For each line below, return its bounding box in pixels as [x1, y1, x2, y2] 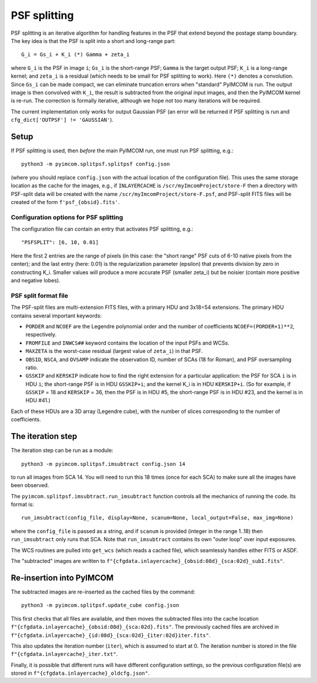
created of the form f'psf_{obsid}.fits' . [11, 198, 120, 205]
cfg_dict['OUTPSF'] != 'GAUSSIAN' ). [11, 116, 114, 124]
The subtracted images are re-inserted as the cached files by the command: [11, 588, 195, 595]
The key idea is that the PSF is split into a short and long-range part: [11, 37, 176, 44]
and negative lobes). [11, 277, 61, 284]
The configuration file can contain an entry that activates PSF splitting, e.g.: [11, 225, 194, 232]
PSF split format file [11, 291, 69, 299]
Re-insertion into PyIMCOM [11, 572, 114, 582]
